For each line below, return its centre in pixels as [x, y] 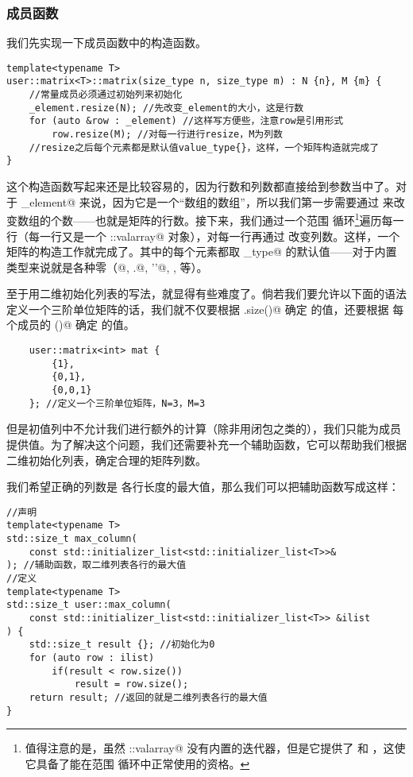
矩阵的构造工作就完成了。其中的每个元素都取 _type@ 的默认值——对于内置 [202, 251]
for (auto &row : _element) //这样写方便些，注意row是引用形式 [186, 121]
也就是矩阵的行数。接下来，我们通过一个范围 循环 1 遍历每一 [249, 219]
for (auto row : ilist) [92, 657]
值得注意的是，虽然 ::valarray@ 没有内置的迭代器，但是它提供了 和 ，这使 [215, 748]
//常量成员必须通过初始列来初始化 [106, 95]
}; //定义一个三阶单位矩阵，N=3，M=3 [117, 403]
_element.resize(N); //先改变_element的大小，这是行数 [166, 108]
